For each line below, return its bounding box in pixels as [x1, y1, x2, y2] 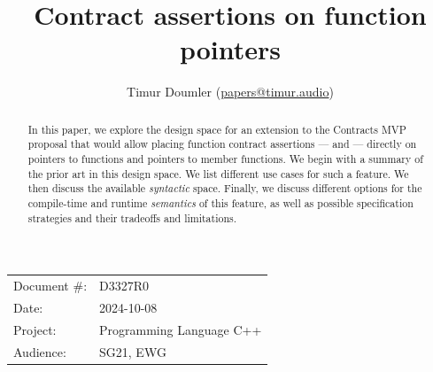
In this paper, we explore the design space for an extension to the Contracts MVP [27, 121, 406, 136]
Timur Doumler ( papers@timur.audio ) [127, 82, 334, 101]
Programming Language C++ [99, 320, 262, 338]
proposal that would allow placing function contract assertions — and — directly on [27, 136, 417, 151]
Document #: [13, 276, 88, 295]
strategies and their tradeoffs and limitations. [27, 210, 237, 225]
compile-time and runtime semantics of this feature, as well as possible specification [27, 195, 414, 210]
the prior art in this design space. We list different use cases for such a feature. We [27, 166, 409, 181]
